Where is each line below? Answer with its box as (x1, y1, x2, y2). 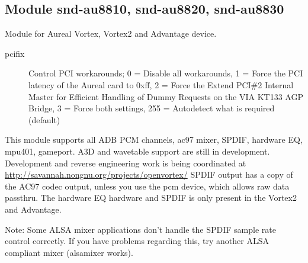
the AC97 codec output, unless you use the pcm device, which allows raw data (5, 179, 290, 192)
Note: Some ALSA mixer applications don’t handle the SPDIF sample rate (5, 223, 276, 235)
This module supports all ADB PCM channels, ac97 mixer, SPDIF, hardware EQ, (5, 133, 303, 146)
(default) (28, 113, 60, 126)
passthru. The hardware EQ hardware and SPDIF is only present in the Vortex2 (5, 191, 297, 204)
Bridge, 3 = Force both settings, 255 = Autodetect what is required (28, 102, 275, 114)
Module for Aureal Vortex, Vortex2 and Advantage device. (5, 27, 217, 40)
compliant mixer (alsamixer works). (5, 246, 133, 258)
